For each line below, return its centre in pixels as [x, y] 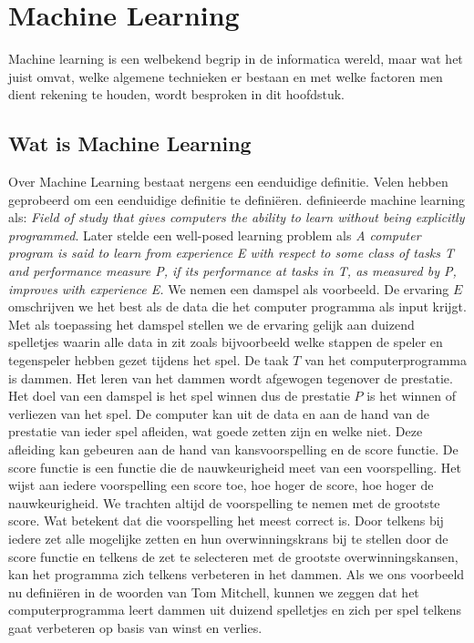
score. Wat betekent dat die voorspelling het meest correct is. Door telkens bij [226, 521]
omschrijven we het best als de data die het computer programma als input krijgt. [237, 306]
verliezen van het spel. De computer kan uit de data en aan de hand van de [219, 413]
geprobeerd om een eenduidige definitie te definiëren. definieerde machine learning [237, 199]
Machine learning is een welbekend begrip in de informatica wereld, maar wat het [236, 59]
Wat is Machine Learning [130, 143]
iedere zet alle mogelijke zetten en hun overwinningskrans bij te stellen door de [228, 538]
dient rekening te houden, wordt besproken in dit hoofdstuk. [176, 94]
